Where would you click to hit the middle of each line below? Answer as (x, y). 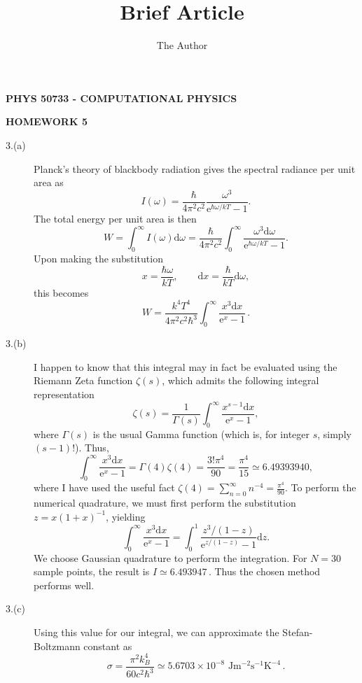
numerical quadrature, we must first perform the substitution (165, 503)
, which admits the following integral (241, 380)
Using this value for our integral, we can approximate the (156, 632)
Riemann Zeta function (83, 380)
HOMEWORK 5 (47, 121)
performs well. (64, 585)
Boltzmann (57, 646)
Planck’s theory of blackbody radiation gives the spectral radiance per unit (195, 168)
